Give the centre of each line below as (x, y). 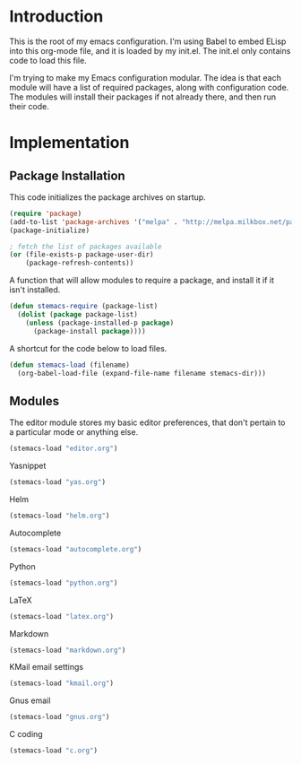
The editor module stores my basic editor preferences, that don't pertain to (147, 422)
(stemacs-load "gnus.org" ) (60, 717)
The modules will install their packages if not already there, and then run (142, 97)
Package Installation (67, 175)
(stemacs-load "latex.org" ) (62, 616)
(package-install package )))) (89, 331)
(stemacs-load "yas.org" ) (57, 482)
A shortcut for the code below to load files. (88, 348)
